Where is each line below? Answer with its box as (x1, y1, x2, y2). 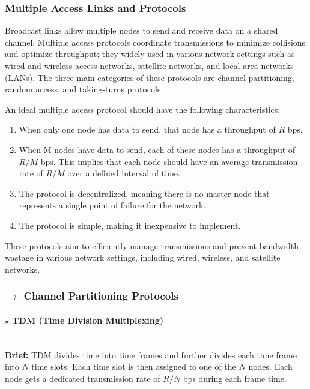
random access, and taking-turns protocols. (5, 83, 163, 95)
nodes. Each (248, 360, 293, 373)
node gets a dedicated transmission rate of (5, 372, 160, 384)
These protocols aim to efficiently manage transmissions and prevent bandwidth (5, 239, 299, 252)
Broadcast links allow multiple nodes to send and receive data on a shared (5, 24, 278, 37)
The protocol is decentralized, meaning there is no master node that (19, 187, 270, 199)
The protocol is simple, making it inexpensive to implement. (19, 219, 241, 231)
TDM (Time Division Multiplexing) (12, 313, 164, 326)
